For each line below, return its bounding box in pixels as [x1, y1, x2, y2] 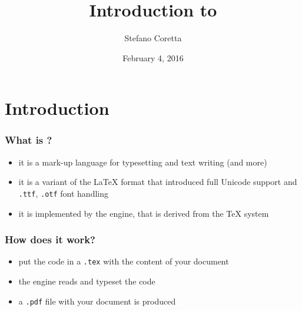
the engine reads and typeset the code [18, 275, 155, 287]
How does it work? [5, 232, 96, 247]
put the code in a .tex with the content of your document [18, 255, 229, 267]
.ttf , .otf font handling [18, 187, 109, 199]
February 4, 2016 [122, 51, 184, 64]
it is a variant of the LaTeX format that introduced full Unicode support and [18, 176, 297, 188]
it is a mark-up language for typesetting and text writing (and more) [18, 155, 267, 168]
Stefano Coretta [124, 32, 182, 44]
